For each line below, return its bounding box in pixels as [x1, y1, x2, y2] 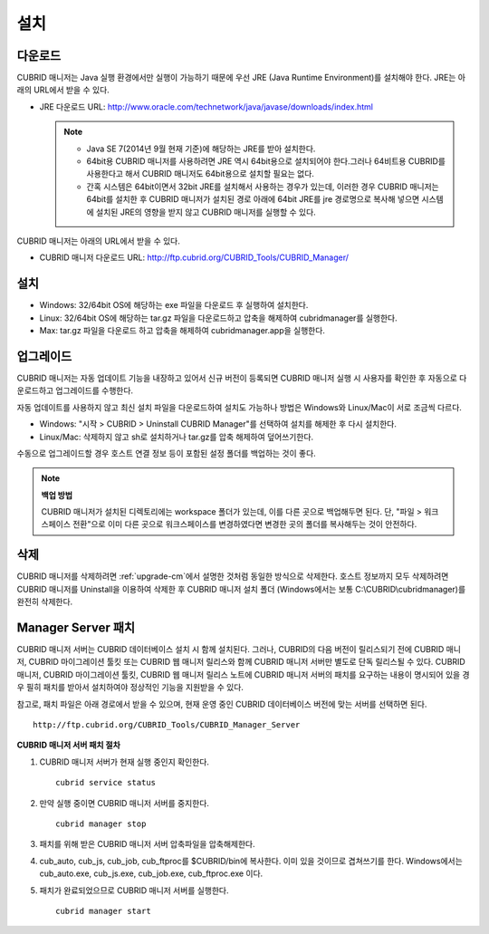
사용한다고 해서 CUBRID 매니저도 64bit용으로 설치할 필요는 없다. [86, 169, 314, 179]
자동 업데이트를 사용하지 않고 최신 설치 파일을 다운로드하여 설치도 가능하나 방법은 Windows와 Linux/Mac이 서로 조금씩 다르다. [16, 401, 462, 412]
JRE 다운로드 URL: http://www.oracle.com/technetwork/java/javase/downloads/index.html [39, 101, 373, 112]
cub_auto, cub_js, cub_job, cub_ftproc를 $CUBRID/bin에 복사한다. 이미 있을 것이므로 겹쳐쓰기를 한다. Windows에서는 [39, 855, 464, 866]
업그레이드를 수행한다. [55, 385, 134, 396]
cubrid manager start [55, 906, 151, 916]
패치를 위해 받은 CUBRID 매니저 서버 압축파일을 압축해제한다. [39, 839, 255, 850]
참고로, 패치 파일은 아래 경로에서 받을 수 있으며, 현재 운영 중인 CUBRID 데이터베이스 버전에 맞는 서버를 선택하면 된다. [16, 698, 427, 709]
